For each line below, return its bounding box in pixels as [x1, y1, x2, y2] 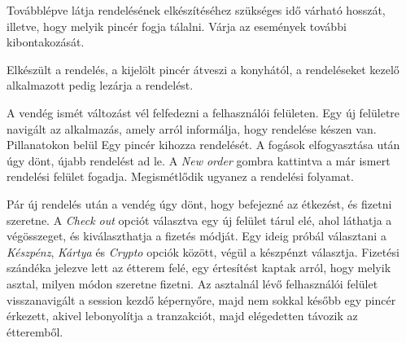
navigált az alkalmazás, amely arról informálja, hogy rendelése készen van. [7, 120, 377, 137]
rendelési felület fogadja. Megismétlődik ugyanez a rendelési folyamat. [7, 168, 354, 185]
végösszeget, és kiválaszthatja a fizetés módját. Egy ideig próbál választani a [7, 227, 386, 244]
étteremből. [7, 323, 63, 340]
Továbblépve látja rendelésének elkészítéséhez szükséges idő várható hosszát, [7, 2, 386, 18]
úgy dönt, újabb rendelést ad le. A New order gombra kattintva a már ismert [7, 152, 391, 169]
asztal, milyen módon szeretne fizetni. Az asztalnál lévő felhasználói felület [7, 275, 378, 292]
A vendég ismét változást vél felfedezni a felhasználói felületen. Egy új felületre [7, 103, 400, 121]
